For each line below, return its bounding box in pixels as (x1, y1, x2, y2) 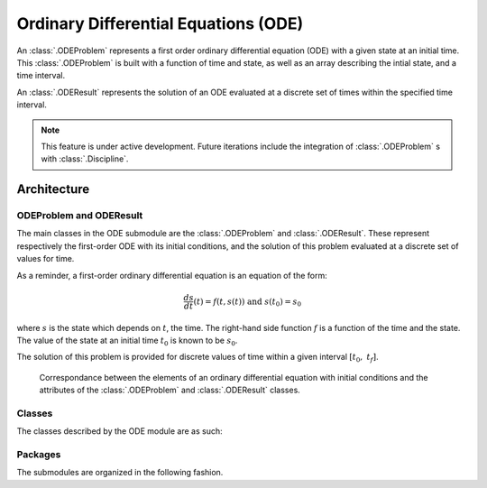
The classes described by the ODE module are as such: (16, 426, 223, 437)
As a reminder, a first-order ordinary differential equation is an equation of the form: (16, 270, 328, 281)
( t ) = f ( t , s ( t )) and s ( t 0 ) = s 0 (193, 296, 302, 308)
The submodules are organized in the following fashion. (16, 467, 224, 478)
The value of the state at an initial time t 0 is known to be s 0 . (16, 335, 238, 347)
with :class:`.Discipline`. (41, 153, 129, 164)
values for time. (16, 253, 75, 264)
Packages (16, 448, 61, 461)
